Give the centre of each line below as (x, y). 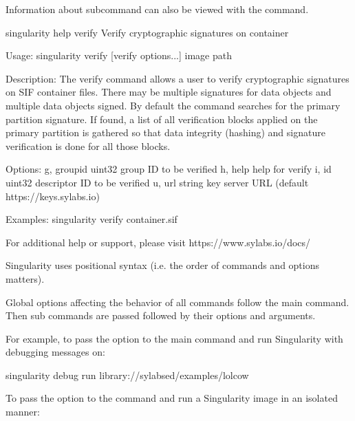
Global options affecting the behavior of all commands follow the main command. (177, 302)
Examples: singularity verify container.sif (92, 219)
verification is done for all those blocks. (88, 145)
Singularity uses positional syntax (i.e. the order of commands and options (163, 265)
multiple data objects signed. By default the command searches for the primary (173, 105)
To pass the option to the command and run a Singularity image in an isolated (172, 398)
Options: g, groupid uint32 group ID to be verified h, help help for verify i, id (169, 169)
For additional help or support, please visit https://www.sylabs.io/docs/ (158, 242)
